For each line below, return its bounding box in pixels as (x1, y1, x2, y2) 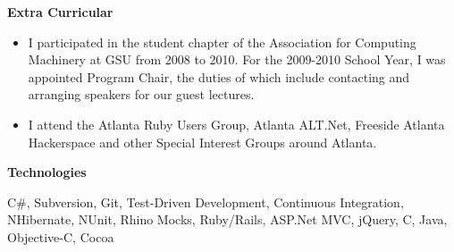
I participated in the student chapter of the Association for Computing (28, 32, 416, 51)
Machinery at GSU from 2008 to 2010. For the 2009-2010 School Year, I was (28, 50, 446, 69)
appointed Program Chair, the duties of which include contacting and (28, 67, 410, 86)
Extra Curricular (7, 3, 113, 21)
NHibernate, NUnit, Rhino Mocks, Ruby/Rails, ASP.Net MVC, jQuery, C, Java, (7, 210, 448, 229)
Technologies (7, 163, 87, 181)
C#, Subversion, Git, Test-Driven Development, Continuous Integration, (7, 192, 404, 211)
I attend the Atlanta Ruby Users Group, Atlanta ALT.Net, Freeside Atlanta (28, 114, 445, 133)
